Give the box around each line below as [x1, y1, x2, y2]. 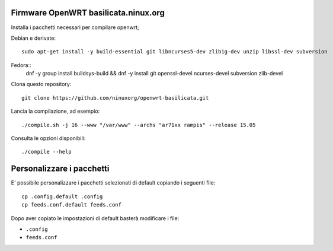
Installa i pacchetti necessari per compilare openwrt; [11, 24, 139, 31]
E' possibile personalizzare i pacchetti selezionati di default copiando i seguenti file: [11, 179, 216, 186]
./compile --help [21, 148, 72, 155]
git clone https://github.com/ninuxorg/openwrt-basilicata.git [21, 94, 209, 101]
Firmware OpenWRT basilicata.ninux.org [11, 8, 165, 18]
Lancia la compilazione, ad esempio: [11, 107, 100, 115]
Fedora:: [11, 61, 32, 68]
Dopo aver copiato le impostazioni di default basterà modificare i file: [11, 214, 180, 222]
